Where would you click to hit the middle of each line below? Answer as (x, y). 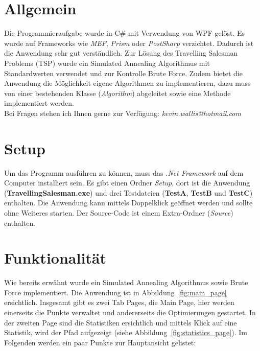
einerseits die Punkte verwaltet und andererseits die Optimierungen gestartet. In (130, 312)
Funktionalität (55, 258)
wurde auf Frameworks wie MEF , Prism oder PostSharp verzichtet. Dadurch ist (129, 43)
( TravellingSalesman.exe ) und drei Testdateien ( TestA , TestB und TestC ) (128, 192)
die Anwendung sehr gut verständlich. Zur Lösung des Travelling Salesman (121, 53)
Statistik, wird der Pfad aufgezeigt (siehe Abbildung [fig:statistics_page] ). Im (126, 332)
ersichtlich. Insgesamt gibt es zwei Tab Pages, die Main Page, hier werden (119, 302)
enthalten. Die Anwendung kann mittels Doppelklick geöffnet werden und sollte (128, 203)
